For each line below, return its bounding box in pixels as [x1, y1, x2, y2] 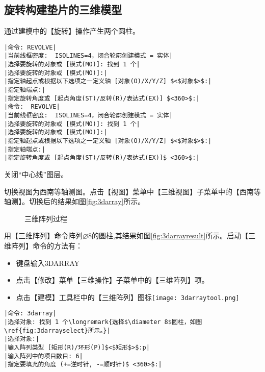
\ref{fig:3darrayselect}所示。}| [4, 327, 111, 334]
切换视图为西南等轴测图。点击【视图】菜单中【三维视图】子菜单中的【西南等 [4, 186, 261, 196]
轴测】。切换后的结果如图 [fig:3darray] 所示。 [4, 196, 145, 207]
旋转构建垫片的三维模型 [4, 2, 122, 17]
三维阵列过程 [24, 213, 67, 224]
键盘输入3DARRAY [16, 257, 80, 268]
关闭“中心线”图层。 [4, 168, 68, 179]
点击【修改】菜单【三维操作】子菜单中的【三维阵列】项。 [16, 275, 209, 285]
